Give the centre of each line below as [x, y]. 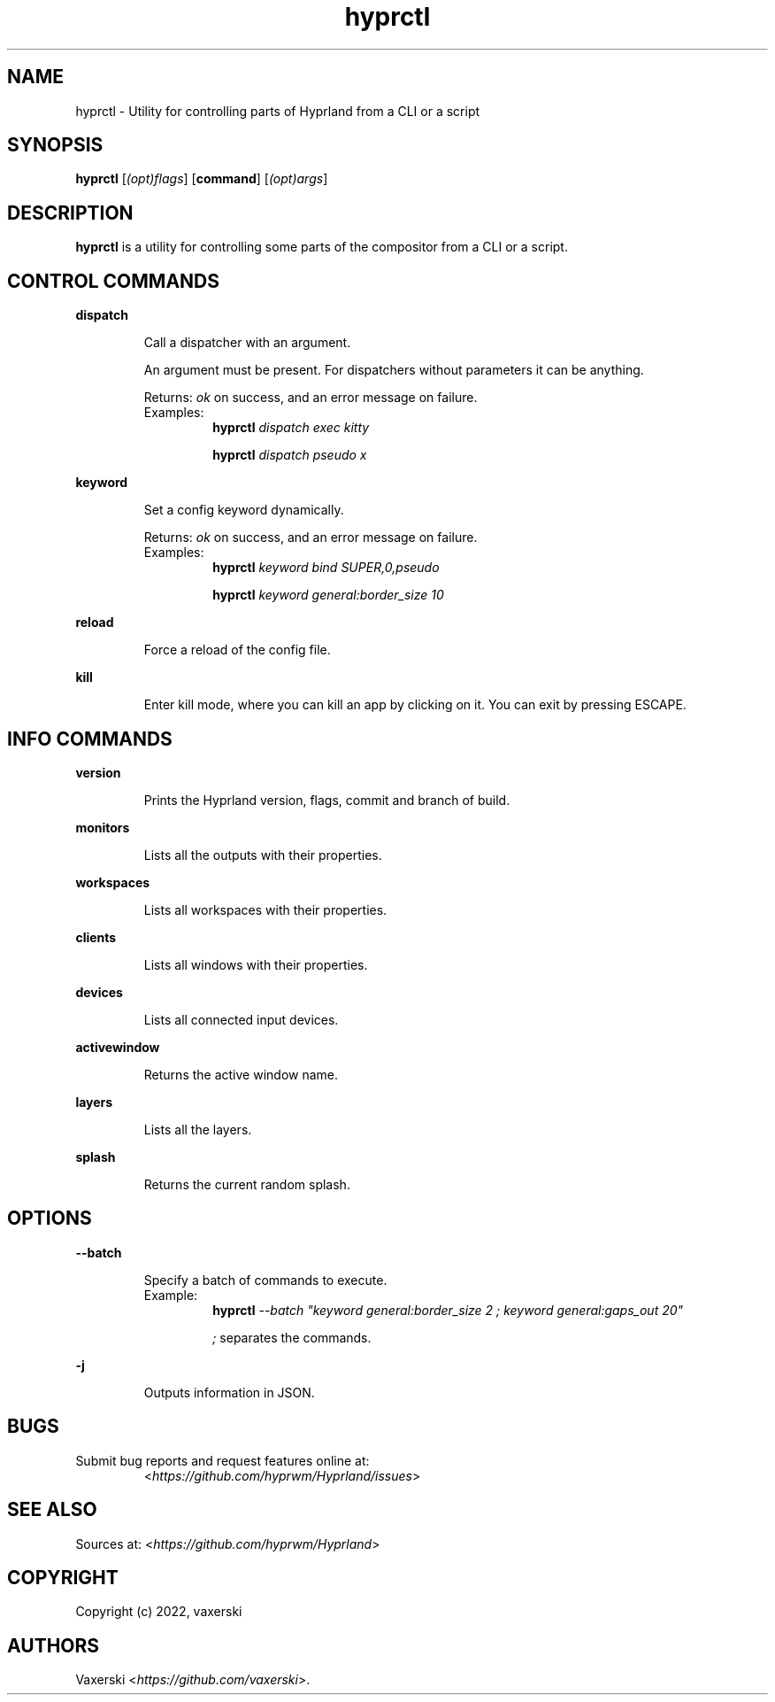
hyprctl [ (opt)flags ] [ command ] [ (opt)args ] [202, 179]
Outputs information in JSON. [229, 1392]
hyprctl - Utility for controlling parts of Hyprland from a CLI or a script [278, 111]
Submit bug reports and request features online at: [223, 1460]
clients [96, 937]
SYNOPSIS [55, 145]
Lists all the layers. [198, 1129]
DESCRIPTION [70, 213]
